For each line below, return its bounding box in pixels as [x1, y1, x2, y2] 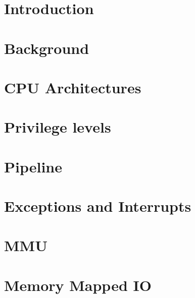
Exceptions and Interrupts [4, 196, 191, 216]
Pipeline [4, 156, 62, 176]
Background [4, 37, 89, 58]
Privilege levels [4, 116, 111, 137]
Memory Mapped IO [4, 274, 152, 295]
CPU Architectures [4, 77, 141, 97]
